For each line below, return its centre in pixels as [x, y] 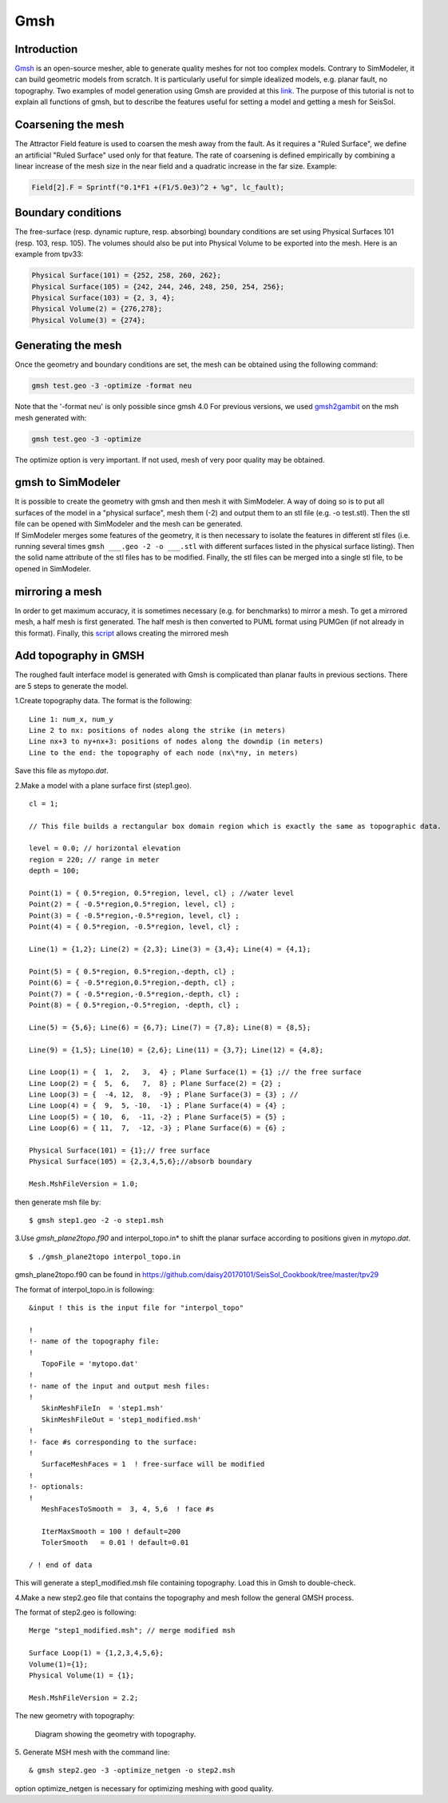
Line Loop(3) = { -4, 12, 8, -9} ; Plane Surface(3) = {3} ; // [164, 1095]
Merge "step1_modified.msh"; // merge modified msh [132, 1631]
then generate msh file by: [58, 1202]
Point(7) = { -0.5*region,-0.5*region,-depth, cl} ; [134, 994]
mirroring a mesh [58, 591]
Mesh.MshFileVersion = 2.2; [84, 1698]
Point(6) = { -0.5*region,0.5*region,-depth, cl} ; [132, 983]
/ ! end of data [61, 1565]
